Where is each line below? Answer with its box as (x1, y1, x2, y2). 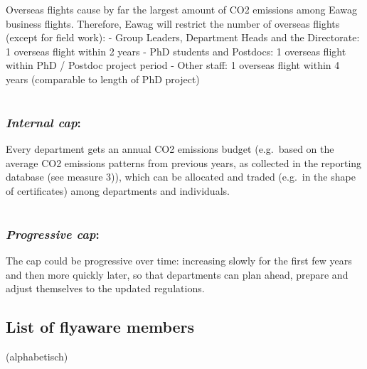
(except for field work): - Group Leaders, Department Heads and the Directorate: (6, 30, 360, 45)
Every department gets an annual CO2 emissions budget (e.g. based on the (6, 141, 334, 156)
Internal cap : (6, 113, 81, 131)
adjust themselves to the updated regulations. (6, 281, 205, 296)
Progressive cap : (6, 225, 100, 242)
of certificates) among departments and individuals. (6, 183, 230, 198)
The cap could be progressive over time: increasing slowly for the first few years (6, 252, 352, 267)
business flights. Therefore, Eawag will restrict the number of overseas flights (6, 16, 340, 31)
